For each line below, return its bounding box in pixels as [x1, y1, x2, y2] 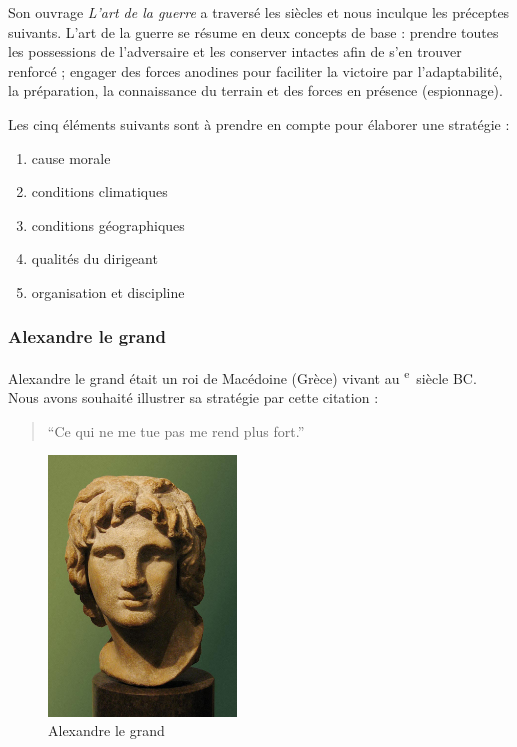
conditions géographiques [31, 214, 185, 235]
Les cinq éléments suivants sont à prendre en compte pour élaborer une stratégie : [8, 113, 510, 134]
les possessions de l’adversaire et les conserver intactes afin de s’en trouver [8, 41, 462, 62]
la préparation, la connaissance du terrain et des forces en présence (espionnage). [8, 80, 503, 101]
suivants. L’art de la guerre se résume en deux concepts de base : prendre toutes [8, 21, 499, 42]
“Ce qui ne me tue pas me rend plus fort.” [47, 420, 305, 441]
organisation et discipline [31, 281, 185, 302]
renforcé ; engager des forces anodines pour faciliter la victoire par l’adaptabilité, [8, 60, 503, 81]
